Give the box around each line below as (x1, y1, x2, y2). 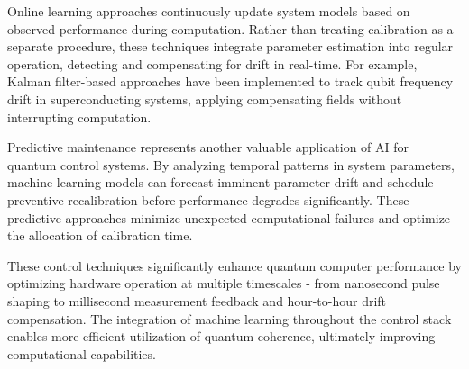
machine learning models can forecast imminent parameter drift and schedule (7, 173, 434, 192)
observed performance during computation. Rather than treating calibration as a (7, 19, 454, 38)
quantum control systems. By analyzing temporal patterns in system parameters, (7, 155, 455, 174)
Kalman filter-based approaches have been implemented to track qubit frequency (7, 72, 454, 91)
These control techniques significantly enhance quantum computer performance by (7, 256, 462, 274)
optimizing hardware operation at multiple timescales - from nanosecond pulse (7, 274, 440, 292)
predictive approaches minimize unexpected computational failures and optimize (7, 208, 451, 227)
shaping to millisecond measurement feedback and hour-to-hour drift (7, 291, 387, 310)
